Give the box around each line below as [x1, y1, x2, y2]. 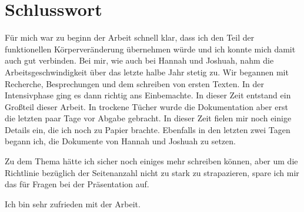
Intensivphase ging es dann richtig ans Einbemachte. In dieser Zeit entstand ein [5, 89, 291, 101]
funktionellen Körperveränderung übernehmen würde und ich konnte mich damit [5, 42, 296, 55]
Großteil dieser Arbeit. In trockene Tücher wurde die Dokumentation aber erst [5, 100, 288, 112]
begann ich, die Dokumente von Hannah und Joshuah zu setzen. [5, 135, 236, 147]
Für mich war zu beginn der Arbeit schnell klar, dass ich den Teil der [5, 31, 255, 44]
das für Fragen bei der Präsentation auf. [5, 178, 149, 190]
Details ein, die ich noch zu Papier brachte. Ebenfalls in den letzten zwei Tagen [5, 123, 290, 135]
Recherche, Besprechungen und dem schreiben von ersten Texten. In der [5, 77, 264, 90]
